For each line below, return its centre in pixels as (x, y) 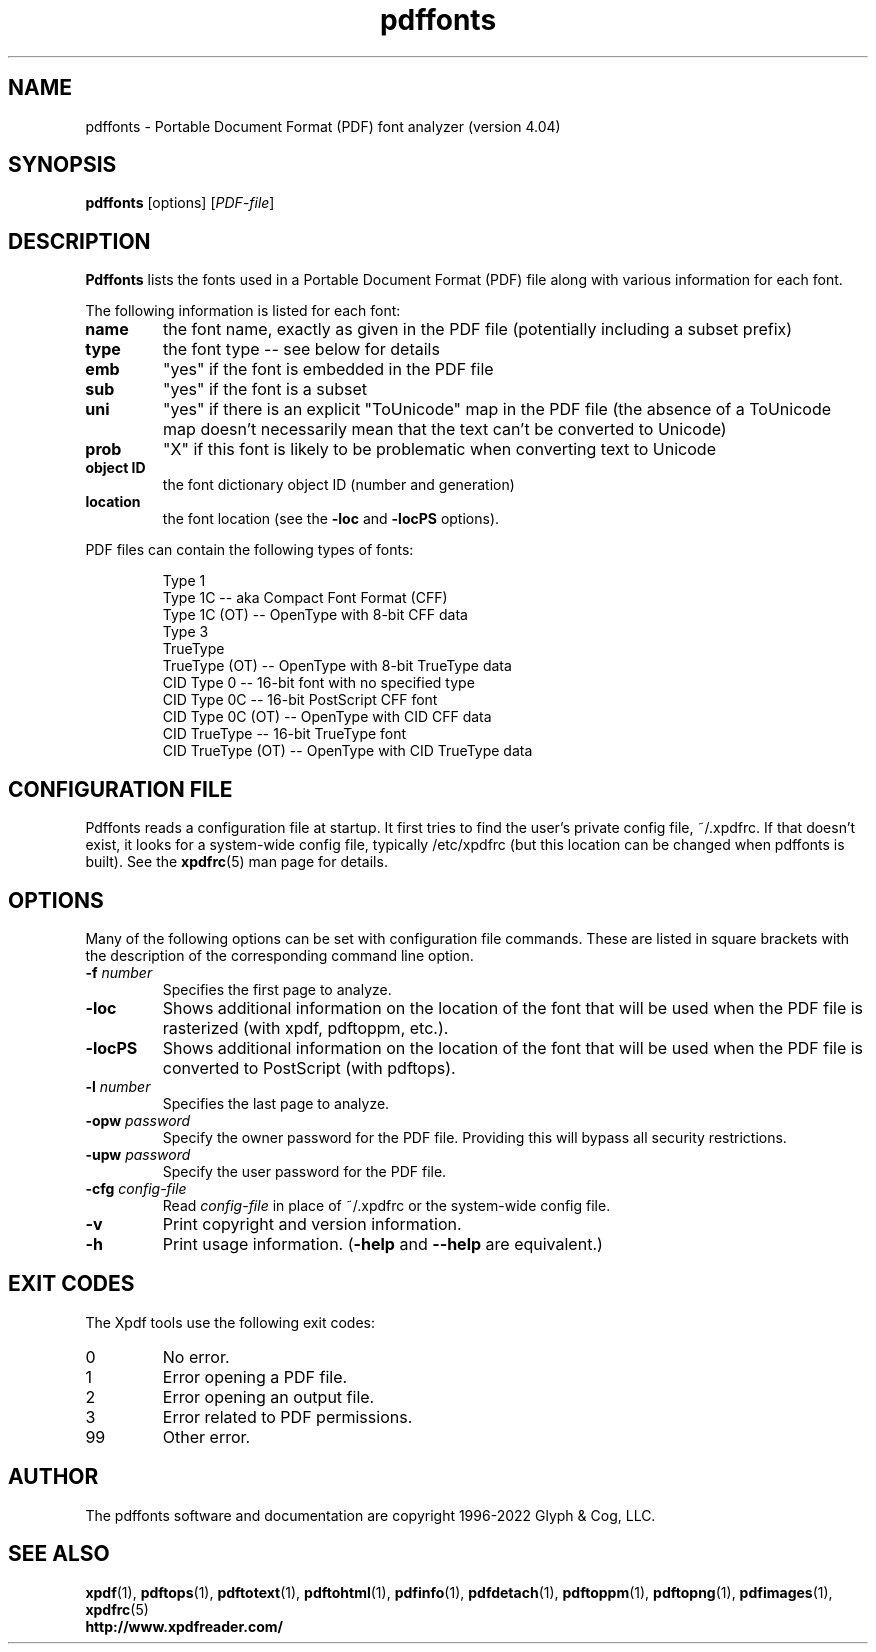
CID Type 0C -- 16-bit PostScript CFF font (300, 700)
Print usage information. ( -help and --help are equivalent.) (382, 1243)
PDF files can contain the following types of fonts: (249, 550)
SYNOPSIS (62, 165)
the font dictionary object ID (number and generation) (338, 485)
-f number (119, 972)
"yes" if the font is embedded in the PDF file (328, 369)
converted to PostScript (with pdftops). (309, 1067)
